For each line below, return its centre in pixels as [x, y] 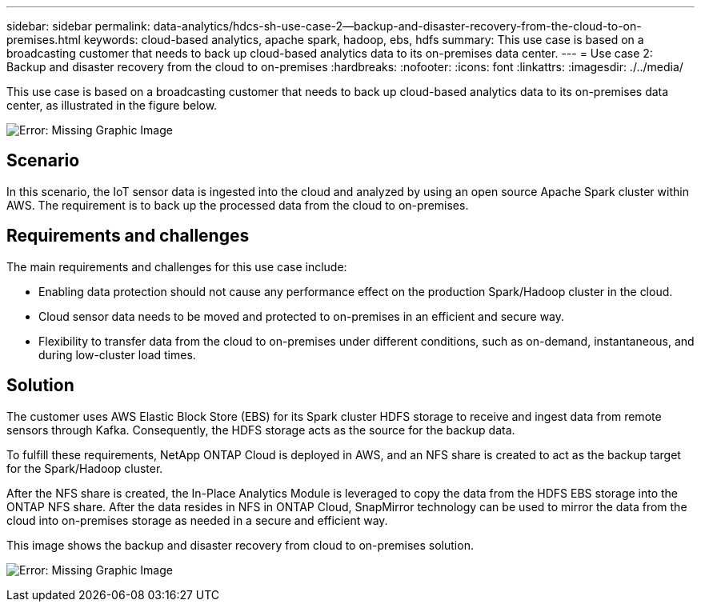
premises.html [44, 40]
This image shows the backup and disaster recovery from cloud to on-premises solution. [240, 545]
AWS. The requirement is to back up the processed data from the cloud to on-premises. [238, 205]
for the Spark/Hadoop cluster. [85, 468]
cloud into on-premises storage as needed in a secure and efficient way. [197, 520]
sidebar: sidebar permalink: [78, 26]
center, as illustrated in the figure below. [112, 105]
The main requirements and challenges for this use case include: [177, 266]
